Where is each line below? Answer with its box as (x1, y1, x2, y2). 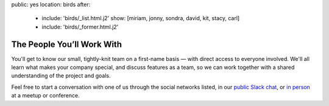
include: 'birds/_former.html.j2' (41, 23, 119, 30)
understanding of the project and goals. (11, 72, 111, 79)
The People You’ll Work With (11, 39, 122, 49)
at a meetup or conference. (11, 92, 80, 99)
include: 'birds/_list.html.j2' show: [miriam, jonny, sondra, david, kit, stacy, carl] (41, 15, 240, 22)
